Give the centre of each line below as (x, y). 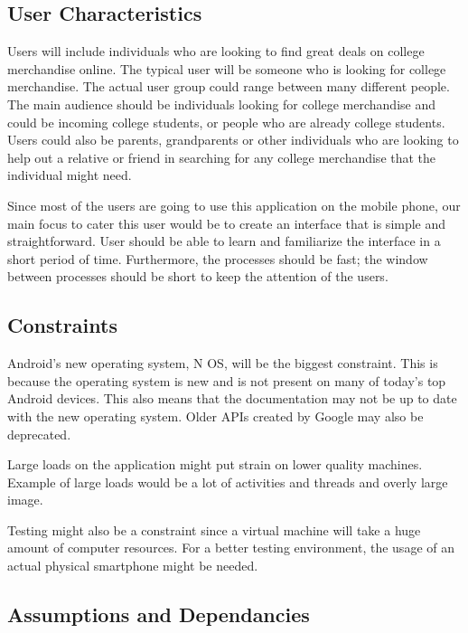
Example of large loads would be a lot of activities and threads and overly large (228, 482)
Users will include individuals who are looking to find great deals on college (216, 51)
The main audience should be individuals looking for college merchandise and (222, 104)
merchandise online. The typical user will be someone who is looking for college (227, 68)
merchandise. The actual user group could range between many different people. (229, 86)
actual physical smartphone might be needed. (133, 566)
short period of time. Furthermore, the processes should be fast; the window (218, 258)
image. (25, 500)
